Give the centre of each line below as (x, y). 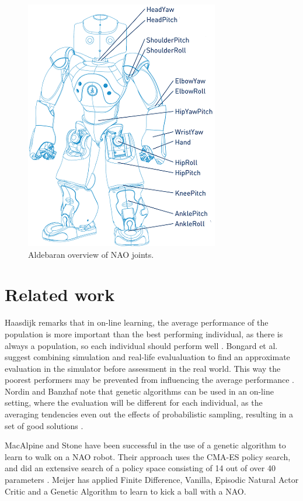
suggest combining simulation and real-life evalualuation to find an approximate (147, 357)
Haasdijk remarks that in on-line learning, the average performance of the (137, 322)
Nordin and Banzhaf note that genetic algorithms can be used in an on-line (139, 391)
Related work (60, 294)
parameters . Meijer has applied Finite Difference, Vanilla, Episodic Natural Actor (152, 480)
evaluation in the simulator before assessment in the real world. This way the (143, 368)
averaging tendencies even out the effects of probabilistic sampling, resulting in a (149, 414)
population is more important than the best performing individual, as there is (144, 334)
